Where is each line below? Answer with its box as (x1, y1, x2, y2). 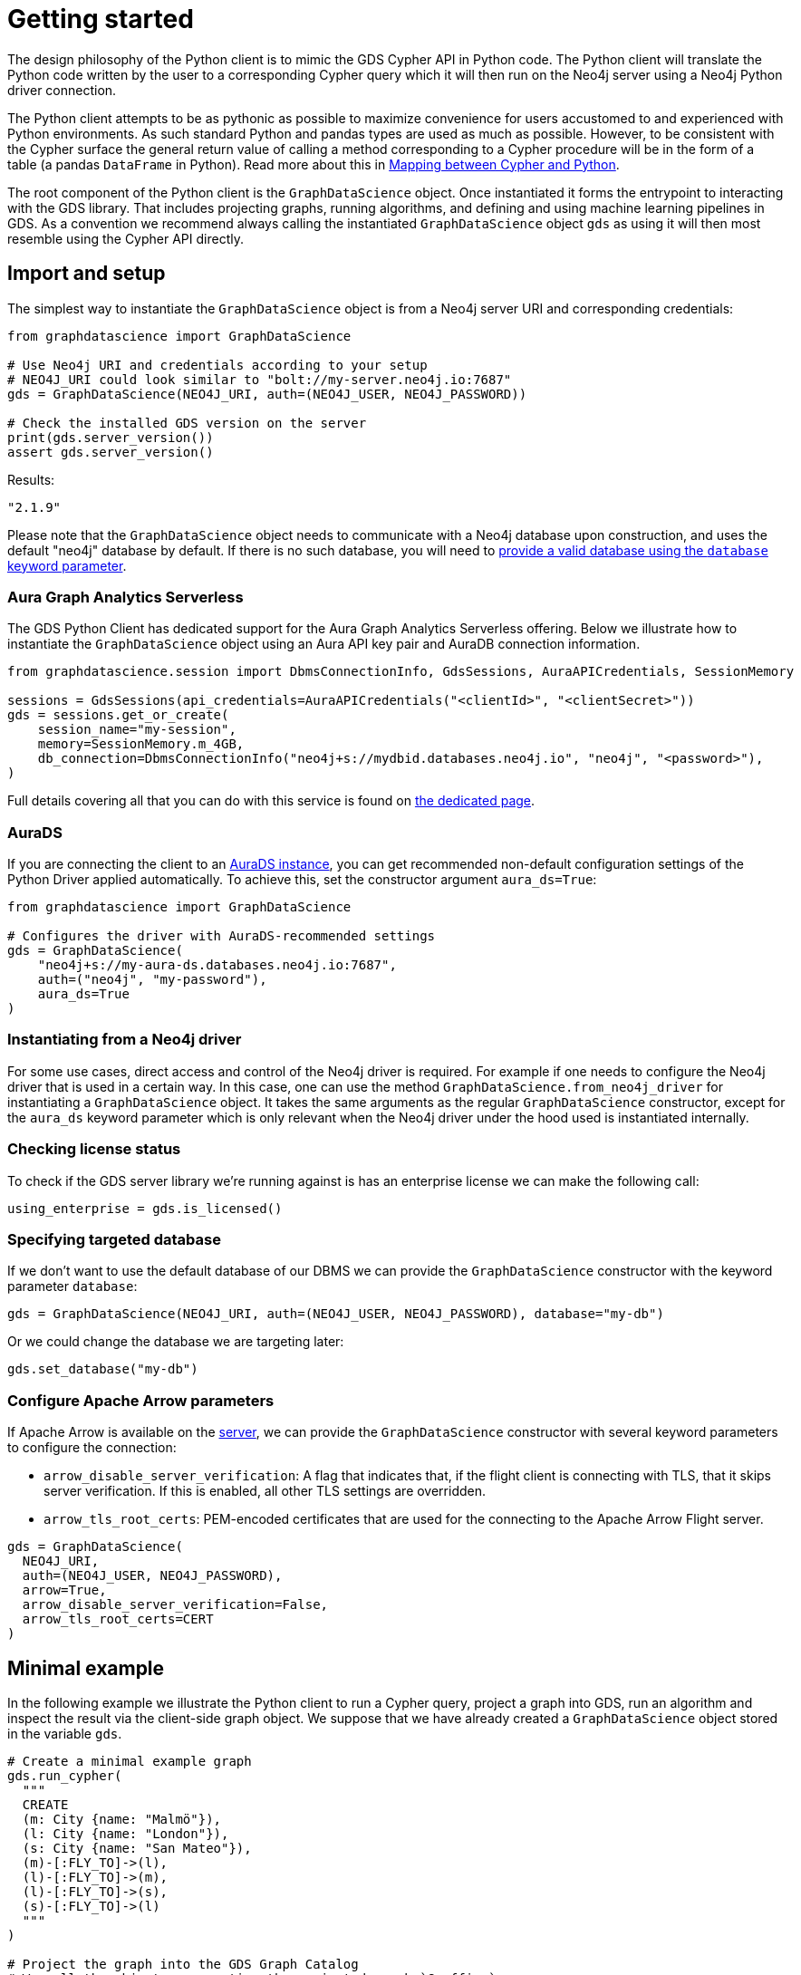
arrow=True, (22, 1583, 107, 1598)
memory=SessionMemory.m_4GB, (37, 737, 245, 752)
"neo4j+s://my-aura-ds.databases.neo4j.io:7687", (37, 958, 397, 973)
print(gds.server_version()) (7, 429, 214, 445)
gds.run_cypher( (7, 1768, 122, 1783)
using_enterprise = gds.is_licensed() (7, 1200, 283, 1216)
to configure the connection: (7, 1440, 177, 1456)
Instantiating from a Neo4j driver (7, 1030, 242, 1049)
